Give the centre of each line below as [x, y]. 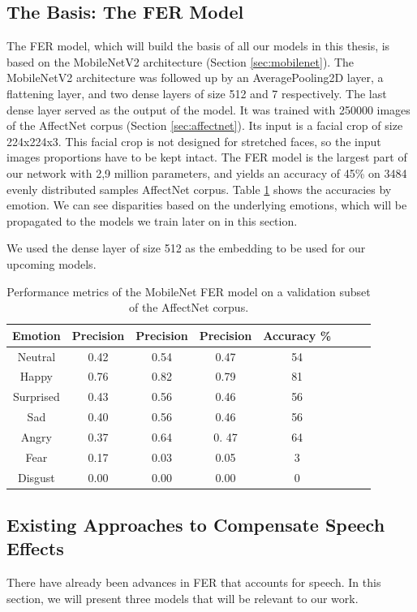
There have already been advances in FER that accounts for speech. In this [194, 582]
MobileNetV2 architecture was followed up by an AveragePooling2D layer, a [195, 78]
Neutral [37, 356]
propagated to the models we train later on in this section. [152, 220]
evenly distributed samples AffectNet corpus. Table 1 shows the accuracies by [199, 189]
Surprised [37, 397]
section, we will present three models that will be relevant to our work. [183, 598]
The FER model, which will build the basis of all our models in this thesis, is [198, 46]
